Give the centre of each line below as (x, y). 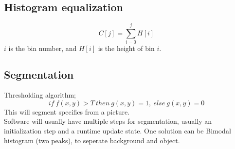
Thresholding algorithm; (40, 95)
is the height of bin (126, 48)
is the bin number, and (43, 48)
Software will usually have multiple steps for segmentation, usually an (108, 121)
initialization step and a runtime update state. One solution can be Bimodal (117, 130)
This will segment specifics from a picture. (67, 111)
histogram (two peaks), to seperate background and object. (92, 140)
